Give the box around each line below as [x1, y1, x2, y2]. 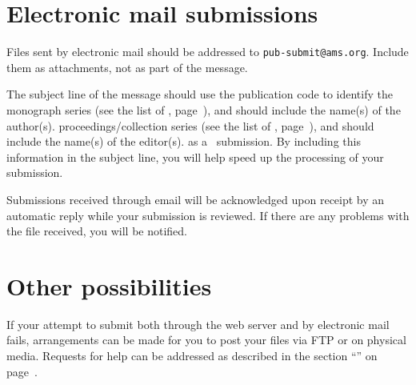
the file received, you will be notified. [6, 223, 187, 239]
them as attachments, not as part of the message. [6, 58, 248, 75]
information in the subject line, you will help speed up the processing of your [6, 148, 384, 165]
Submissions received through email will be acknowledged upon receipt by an [6, 190, 385, 207]
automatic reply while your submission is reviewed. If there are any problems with [6, 207, 410, 223]
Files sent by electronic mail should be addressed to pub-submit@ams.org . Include [6, 43, 409, 60]
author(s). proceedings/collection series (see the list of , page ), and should [6, 117, 374, 134]
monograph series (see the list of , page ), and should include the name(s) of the [6, 101, 401, 118]
